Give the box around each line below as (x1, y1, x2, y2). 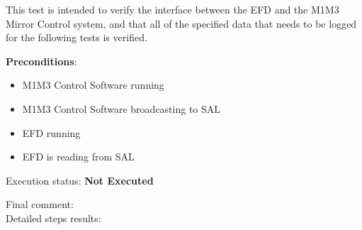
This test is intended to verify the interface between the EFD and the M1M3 (6, 2, 339, 16)
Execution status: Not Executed (6, 172, 154, 187)
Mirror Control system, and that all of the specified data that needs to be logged (6, 16, 357, 31)
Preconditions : (6, 53, 77, 68)
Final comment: (6, 197, 74, 212)
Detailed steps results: (6, 210, 101, 225)
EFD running (22, 125, 81, 140)
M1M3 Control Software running (22, 77, 164, 92)
